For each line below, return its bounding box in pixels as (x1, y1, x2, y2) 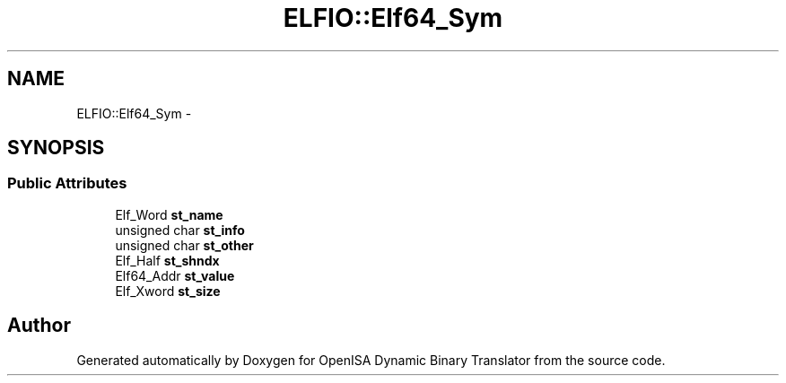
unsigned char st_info (115, 222, 245, 238)
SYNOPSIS (7, 136, 105, 160)
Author (7, 314, 71, 337)
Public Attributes (7, 174, 127, 193)
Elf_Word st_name (115, 206, 223, 222)
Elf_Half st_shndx (115, 252, 220, 268)
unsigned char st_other (115, 237, 254, 253)
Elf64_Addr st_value (115, 267, 235, 283)
